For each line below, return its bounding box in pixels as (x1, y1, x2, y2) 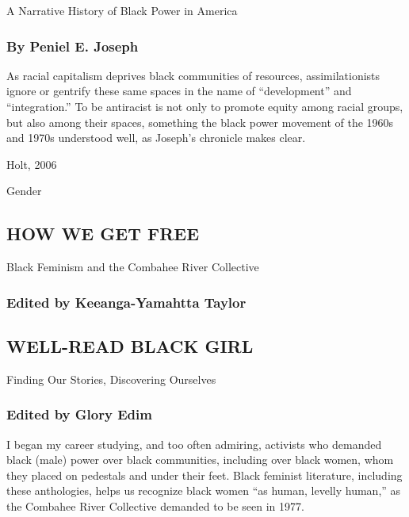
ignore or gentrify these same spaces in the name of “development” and (6, 82, 352, 99)
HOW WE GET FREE (6, 221, 200, 246)
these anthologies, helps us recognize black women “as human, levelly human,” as (6, 482, 401, 499)
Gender (6, 182, 42, 199)
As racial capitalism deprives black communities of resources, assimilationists (6, 67, 380, 83)
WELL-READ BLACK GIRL (6, 334, 254, 358)
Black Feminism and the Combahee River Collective (6, 258, 259, 275)
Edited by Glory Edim (6, 404, 152, 424)
